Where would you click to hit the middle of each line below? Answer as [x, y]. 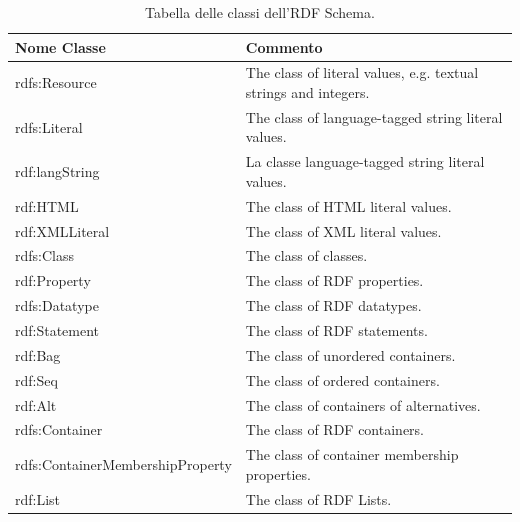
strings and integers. [307, 92]
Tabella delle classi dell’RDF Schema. [260, 12]
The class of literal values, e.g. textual [362, 72]
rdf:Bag [38, 354]
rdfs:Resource [56, 82]
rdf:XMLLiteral [62, 230]
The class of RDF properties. [334, 280]
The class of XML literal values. [343, 230]
